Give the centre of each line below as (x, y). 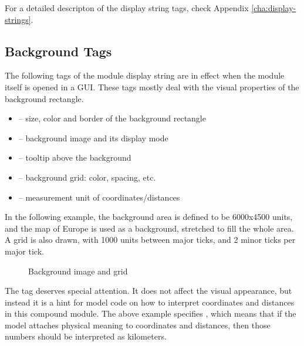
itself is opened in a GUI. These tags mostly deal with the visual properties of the (152, 86)
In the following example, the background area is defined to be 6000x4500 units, (149, 217)
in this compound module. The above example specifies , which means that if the (151, 313)
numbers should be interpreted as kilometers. (86, 336)
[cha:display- (274, 8)
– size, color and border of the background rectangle (112, 118)
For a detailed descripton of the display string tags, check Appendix (127, 8)
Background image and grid (78, 271)
